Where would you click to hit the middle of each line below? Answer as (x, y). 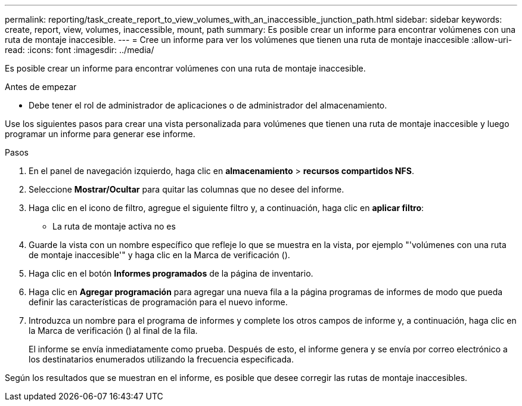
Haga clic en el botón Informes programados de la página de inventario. (171, 273)
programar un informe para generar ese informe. (100, 134)
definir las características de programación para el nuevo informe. (158, 302)
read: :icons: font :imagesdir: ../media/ (80, 50)
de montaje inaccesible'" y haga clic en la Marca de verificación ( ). (159, 255)
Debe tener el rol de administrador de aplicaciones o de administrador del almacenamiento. (208, 105)
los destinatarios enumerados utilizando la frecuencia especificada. (161, 359)
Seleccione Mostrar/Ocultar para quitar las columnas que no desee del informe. (187, 189)
